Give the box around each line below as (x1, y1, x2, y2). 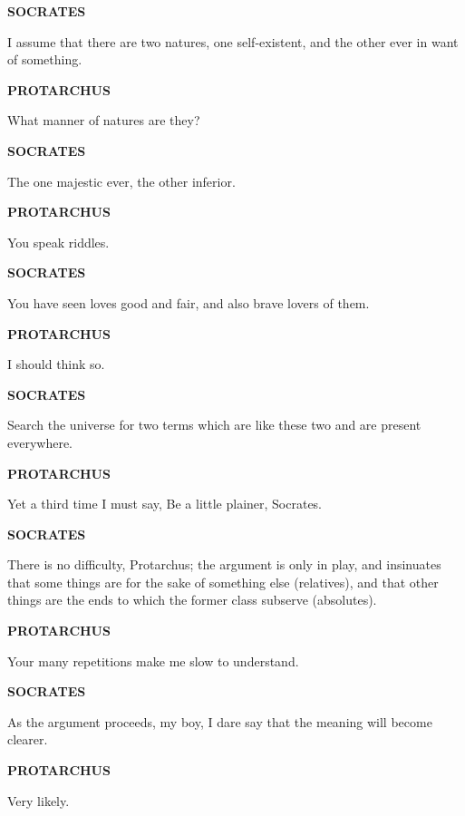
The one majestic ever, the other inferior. (7, 171, 236, 190)
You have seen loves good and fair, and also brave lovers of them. (7, 293, 370, 312)
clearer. (7, 730, 48, 749)
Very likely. (7, 791, 70, 810)
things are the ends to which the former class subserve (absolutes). (7, 590, 377, 609)
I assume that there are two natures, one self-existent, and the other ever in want (7, 32, 459, 51)
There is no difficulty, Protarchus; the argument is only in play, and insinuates (7, 555, 441, 574)
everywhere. (7, 432, 73, 452)
